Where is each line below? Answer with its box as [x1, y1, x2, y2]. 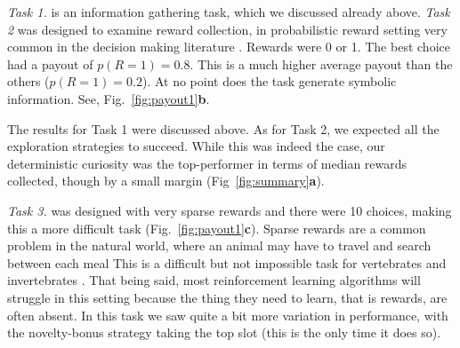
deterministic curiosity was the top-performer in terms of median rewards [7, 154, 408, 172]
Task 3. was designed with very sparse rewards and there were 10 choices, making [7, 201, 452, 219]
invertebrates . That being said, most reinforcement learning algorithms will [7, 271, 421, 289]
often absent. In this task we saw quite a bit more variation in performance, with [7, 305, 448, 324]
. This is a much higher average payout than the [190, 54, 453, 73]
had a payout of [7, 54, 93, 73]
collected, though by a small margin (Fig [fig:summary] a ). [7, 171, 325, 190]
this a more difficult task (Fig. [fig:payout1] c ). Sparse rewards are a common [7, 218, 426, 237]
